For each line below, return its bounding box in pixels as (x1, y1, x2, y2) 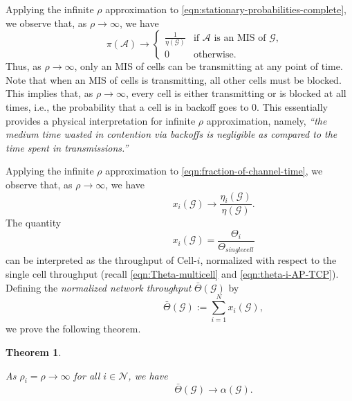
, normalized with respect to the (200, 253, 337, 267)
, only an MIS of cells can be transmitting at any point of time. (74, 59, 343, 73)
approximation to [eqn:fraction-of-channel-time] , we (105, 163, 323, 178)
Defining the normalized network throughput (6, 280, 192, 294)
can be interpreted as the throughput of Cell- (6, 253, 197, 267)
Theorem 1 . (6, 344, 62, 359)
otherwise (193, 50, 234, 60)
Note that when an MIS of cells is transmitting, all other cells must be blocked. (6, 72, 342, 87)
